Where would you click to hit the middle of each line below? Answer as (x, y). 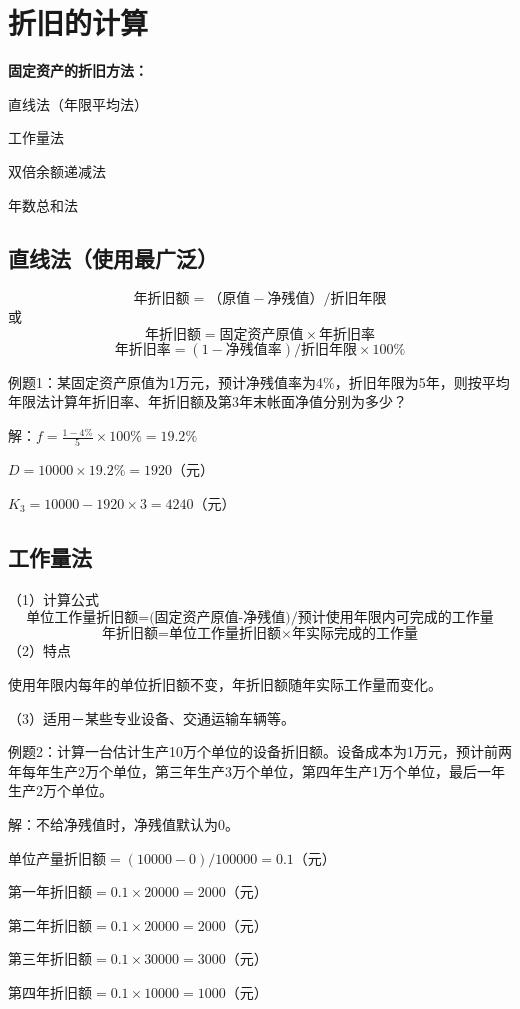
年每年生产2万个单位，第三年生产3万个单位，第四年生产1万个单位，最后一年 (256, 770)
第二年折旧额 (50, 924)
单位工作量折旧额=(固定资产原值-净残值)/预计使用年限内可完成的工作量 (260, 618)
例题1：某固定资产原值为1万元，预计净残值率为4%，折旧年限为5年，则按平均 (259, 381)
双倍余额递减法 (57, 170)
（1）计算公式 (53, 598)
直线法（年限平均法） (78, 103)
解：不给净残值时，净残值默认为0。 (123, 823)
